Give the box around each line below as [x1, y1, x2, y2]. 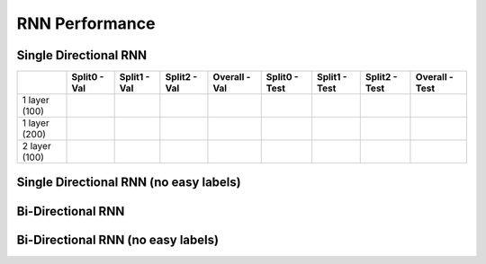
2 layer [22, 140, 51, 153]
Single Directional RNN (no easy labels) [16, 175, 242, 190]
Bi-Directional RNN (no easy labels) [16, 232, 220, 247]
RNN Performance [16, 13, 156, 33]
